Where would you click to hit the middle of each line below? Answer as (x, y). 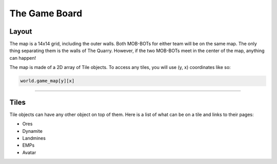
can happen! (23, 58)
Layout (21, 31)
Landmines (34, 138)
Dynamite (33, 131)
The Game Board (46, 13)
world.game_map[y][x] (47, 81)
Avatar (29, 152)
